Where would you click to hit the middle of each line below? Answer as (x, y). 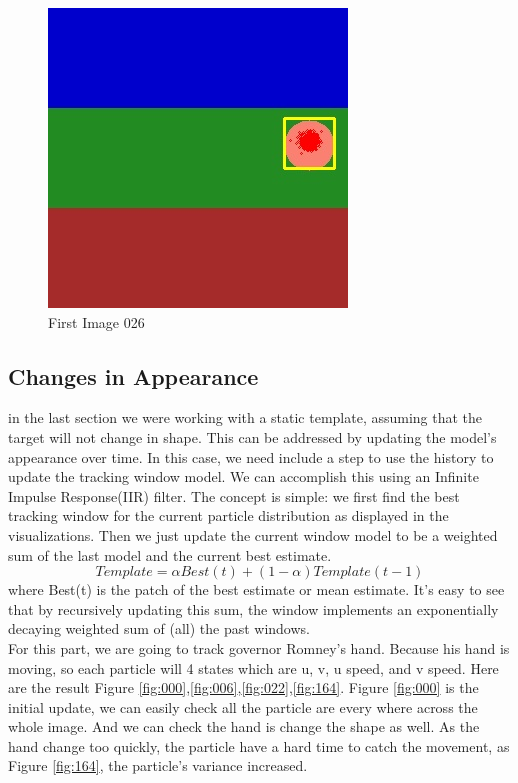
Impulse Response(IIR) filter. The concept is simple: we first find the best (234, 495)
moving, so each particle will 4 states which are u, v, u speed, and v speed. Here (253, 667)
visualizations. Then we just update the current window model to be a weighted (253, 534)
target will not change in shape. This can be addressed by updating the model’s (252, 436)
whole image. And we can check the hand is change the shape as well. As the (244, 726)
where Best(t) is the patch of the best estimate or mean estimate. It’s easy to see (256, 589)
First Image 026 (96, 321)
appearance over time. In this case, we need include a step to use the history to (251, 456)
